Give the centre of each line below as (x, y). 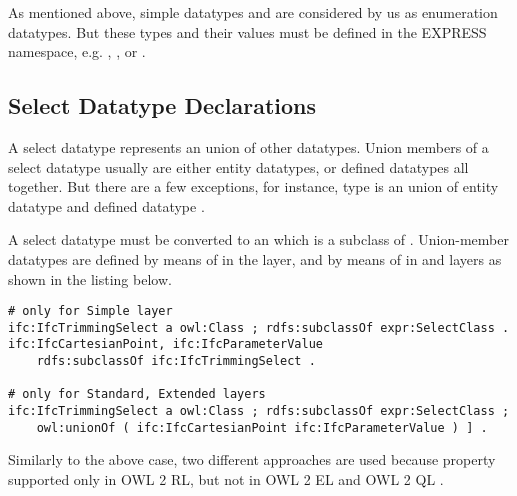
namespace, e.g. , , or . (77, 51)
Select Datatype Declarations (162, 105)
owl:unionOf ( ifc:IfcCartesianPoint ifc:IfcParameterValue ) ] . (262, 427)
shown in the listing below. (90, 278)
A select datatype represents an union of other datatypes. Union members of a (248, 146)
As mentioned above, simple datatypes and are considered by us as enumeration (253, 12)
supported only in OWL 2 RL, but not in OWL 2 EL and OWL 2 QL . (226, 478)
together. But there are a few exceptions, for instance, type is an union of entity (253, 186)
